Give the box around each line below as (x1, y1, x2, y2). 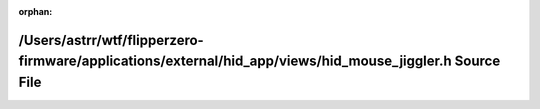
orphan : (18, 6, 53, 17)
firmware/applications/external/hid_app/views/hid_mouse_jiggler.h (18, 53, 452, 70)
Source (454, 53, 501, 70)
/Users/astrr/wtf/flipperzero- (18, 31, 204, 49)
